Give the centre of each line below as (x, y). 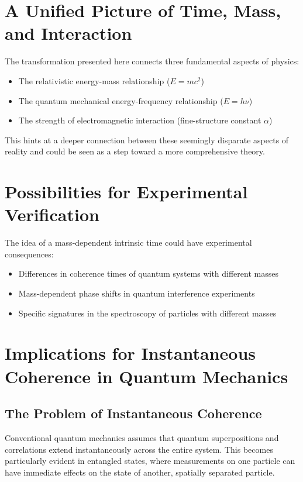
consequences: (29, 254)
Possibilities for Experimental (126, 192)
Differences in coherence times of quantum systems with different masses (148, 273)
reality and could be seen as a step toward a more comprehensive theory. (135, 151)
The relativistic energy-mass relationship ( (94, 80)
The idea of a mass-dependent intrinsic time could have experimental (128, 242)
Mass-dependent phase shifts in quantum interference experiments (137, 293)
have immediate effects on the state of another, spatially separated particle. (140, 472)
